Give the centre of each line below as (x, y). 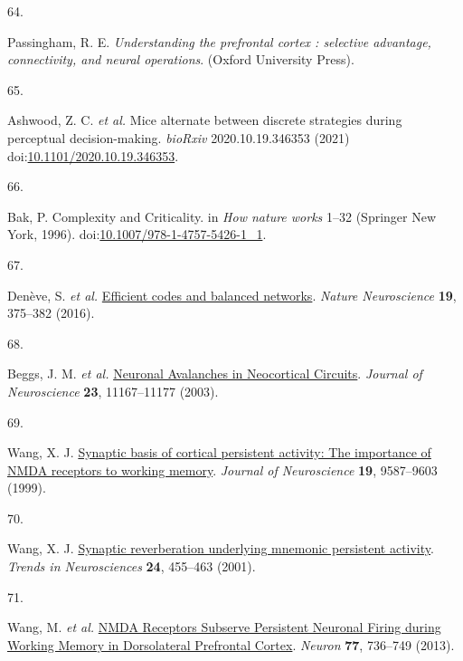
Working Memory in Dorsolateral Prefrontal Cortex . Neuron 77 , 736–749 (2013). (231, 644)
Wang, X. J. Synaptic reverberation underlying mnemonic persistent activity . (221, 548)
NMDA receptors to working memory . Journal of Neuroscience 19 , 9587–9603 (222, 469)
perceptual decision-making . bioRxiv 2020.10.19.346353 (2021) (179, 137)
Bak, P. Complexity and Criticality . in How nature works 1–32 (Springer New (222, 216)
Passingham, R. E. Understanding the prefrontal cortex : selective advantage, (219, 41)
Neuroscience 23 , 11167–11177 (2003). (113, 391)
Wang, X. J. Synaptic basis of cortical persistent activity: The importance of (219, 452)
